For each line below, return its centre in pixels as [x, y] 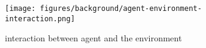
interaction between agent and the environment [94, 38]
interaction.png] [40, 19]
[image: [20, 9]
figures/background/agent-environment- [121, 9]
